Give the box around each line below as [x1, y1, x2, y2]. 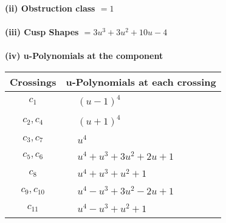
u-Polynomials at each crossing [66, 74, 216, 89]
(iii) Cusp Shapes [5, 26, 79, 38]
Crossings [10, 74, 56, 89]
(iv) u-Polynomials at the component [5, 49, 163, 62]
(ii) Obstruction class [5, 2, 95, 14]
